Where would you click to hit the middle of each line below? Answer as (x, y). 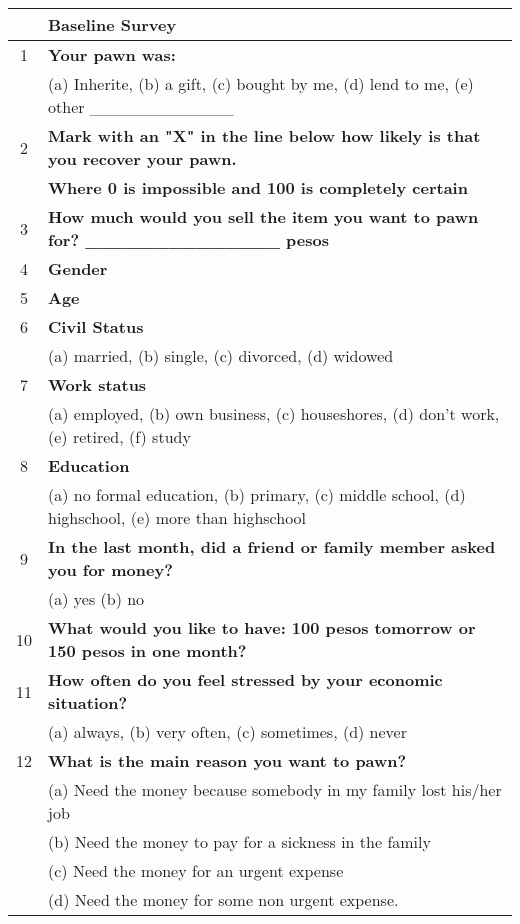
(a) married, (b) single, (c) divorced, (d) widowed (221, 355)
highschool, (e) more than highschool (177, 517)
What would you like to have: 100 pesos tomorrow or (262, 627)
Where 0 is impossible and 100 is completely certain (258, 187)
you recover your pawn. (142, 158)
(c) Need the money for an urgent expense (196, 870)
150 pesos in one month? (147, 650)
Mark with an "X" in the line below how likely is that (264, 135)
